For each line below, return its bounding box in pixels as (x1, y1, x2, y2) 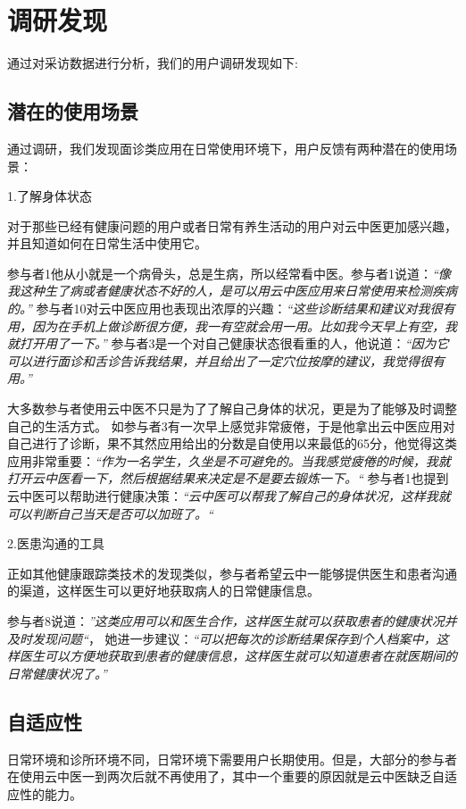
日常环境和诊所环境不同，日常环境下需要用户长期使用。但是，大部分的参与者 (7, 749, 457, 768)
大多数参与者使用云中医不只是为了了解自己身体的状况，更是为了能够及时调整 (7, 399, 457, 418)
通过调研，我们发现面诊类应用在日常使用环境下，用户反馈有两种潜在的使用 (7, 138, 445, 157)
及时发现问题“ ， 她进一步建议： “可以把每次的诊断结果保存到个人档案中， (7, 629, 437, 647)
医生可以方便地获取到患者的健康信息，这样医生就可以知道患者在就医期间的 (19, 646, 457, 665)
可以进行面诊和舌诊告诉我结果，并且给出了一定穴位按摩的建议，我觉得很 (7, 351, 432, 370)
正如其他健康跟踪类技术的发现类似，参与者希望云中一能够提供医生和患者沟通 (7, 563, 457, 582)
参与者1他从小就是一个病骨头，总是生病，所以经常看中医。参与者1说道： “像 (7, 263, 451, 282)
